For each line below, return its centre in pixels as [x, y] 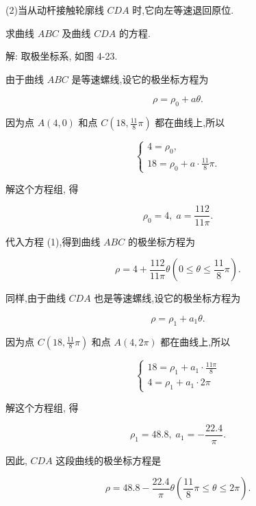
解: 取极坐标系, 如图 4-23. [62, 56]
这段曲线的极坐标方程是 [108, 460]
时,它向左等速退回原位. [183, 10]
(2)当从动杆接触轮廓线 [55, 10]
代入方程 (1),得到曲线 [53, 241]
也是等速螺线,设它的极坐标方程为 [167, 298]
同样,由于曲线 [36, 298]
